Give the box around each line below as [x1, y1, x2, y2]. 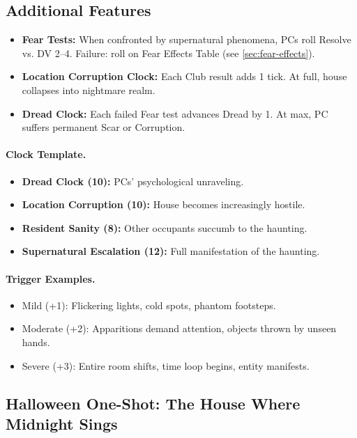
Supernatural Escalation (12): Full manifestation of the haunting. [22, 244, 320, 258]
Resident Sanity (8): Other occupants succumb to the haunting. [22, 220, 307, 235]
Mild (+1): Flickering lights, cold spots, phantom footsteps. [22, 297, 276, 312]
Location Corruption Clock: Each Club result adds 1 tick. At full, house [22, 69, 347, 84]
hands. [22, 334, 50, 349]
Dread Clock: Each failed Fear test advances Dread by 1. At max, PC [22, 106, 328, 120]
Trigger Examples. [6, 271, 96, 286]
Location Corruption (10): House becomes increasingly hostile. [22, 197, 305, 212]
